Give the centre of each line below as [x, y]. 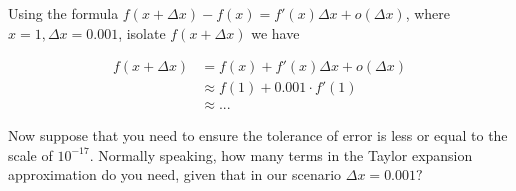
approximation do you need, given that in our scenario [175, 174]
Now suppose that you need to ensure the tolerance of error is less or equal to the [258, 135]
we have [275, 32]
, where [428, 13]
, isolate [142, 32]
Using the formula [63, 13]
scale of [30, 154]
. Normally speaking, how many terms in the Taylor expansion [281, 154]
